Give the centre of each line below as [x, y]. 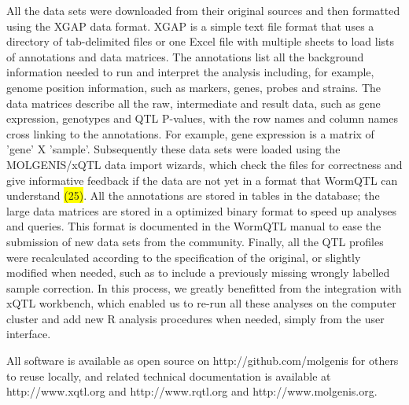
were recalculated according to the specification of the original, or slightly [184, 257]
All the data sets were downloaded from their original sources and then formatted [203, 10]
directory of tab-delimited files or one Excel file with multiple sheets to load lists [201, 41]
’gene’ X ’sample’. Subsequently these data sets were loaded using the [173, 149]
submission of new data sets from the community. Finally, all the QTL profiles [195, 241]
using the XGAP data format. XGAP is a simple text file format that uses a [190, 26]
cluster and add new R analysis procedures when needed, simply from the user [195, 318]
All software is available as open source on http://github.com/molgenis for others [203, 361]
